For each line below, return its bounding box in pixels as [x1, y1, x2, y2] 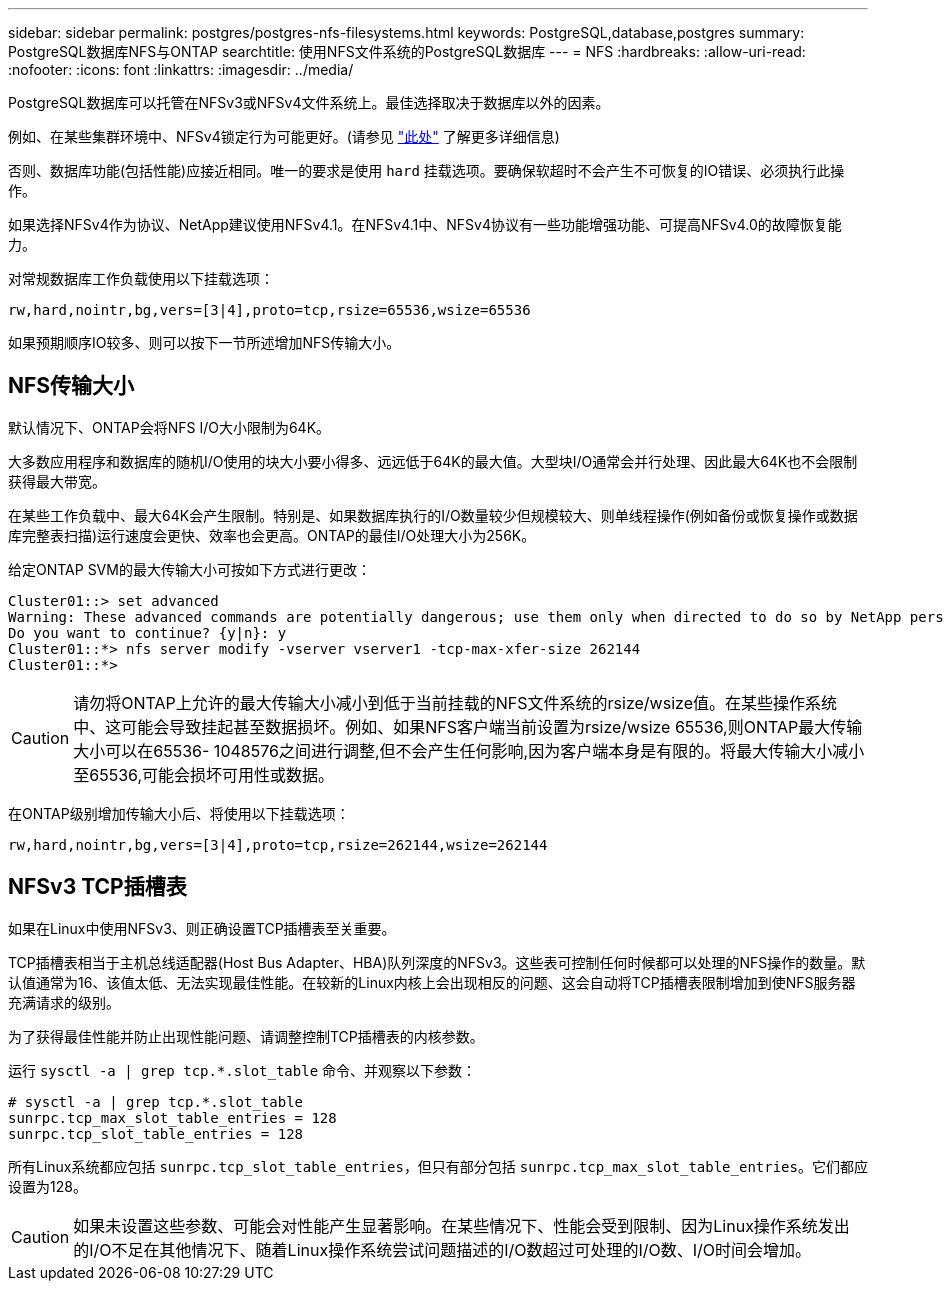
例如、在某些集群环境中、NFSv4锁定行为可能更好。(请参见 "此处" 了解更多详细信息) [8, 128, 560, 145]
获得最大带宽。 [8, 472, 106, 490]
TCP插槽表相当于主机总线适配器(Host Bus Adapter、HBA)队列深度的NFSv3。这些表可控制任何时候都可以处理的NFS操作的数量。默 [8, 953, 866, 971]
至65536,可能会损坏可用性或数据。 [73, 764, 335, 785]
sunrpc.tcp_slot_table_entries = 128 [8, 1125, 304, 1142]
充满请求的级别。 [8, 993, 120, 1011]
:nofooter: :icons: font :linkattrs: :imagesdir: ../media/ [8, 61, 354, 78]
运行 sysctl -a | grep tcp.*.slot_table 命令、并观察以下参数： [8, 1061, 477, 1079]
